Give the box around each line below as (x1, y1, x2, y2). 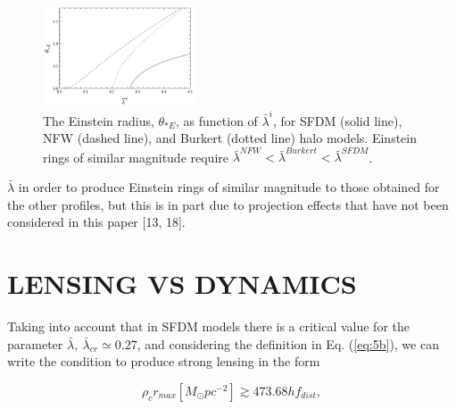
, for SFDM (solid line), (272, 111, 402, 129)
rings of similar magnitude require (43, 147, 228, 166)
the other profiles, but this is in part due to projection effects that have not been (7, 195, 449, 213)
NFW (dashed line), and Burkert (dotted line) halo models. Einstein (43, 129, 417, 147)
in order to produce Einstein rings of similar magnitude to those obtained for (18, 178, 440, 196)
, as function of (176, 111, 258, 129)
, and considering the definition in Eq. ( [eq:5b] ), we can (137, 334, 439, 353)
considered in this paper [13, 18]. (7, 213, 186, 231)
